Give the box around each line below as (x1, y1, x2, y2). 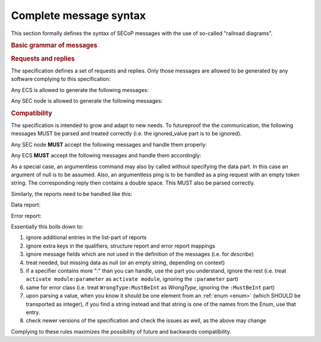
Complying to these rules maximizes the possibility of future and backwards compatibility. (11, 328, 232, 335)
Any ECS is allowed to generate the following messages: (11, 86, 149, 93)
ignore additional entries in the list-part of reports (26, 234, 147, 241)
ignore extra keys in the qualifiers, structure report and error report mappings (26, 242, 215, 249)
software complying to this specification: (11, 75, 111, 83)
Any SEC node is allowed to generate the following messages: (11, 97, 163, 104)
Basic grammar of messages (11, 42, 97, 50)
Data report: (11, 201, 41, 208)
